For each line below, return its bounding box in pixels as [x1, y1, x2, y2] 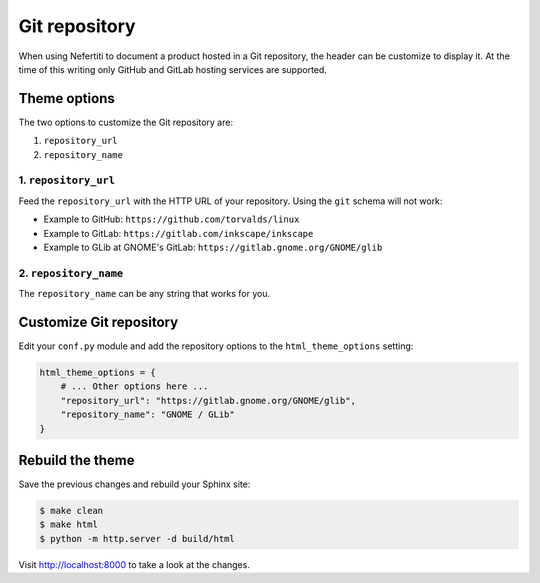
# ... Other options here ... [60, 381, 209, 392]
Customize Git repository [18, 313, 179, 330]
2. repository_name [18, 266, 124, 280]
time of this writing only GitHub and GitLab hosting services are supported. [18, 63, 327, 75]
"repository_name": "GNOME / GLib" [60, 409, 235, 420]
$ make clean [39, 505, 104, 517]
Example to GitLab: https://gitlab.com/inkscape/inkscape [43, 227, 314, 239]
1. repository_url [18, 173, 115, 187]
